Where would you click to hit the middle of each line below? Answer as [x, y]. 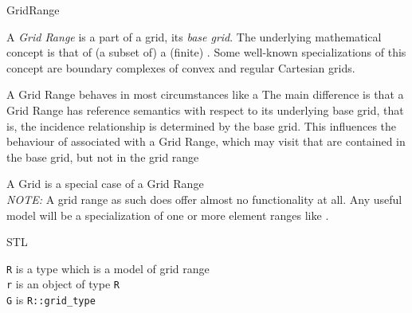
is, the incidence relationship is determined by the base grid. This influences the [202, 125]
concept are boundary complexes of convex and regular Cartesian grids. [181, 67]
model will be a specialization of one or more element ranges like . [168, 215]
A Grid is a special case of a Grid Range [105, 184]
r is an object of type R [63, 284]
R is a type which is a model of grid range [108, 268]
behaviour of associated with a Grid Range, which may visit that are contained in [206, 141]
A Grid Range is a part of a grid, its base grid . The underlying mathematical [194, 36]
